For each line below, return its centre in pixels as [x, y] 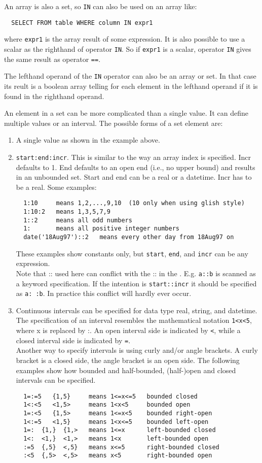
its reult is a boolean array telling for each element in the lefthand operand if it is [131, 86]
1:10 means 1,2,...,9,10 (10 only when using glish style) [134, 203]
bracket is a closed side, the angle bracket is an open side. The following [128, 360]
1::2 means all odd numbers [78, 220]
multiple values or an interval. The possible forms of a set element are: [114, 123]
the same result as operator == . [52, 59]
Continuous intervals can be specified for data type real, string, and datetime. [137, 310]
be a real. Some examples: [56, 187]
